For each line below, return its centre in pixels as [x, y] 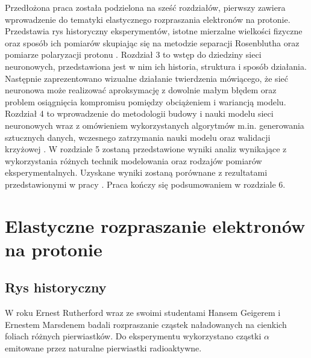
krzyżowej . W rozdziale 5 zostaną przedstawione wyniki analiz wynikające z [146, 149]
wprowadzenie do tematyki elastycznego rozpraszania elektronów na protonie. [148, 19]
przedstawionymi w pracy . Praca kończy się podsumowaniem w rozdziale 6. [145, 184]
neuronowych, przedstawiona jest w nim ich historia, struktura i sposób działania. [156, 66]
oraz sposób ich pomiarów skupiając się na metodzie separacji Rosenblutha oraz [152, 42]
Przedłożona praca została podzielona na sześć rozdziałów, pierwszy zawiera [145, 7]
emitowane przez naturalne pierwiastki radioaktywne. [103, 348]
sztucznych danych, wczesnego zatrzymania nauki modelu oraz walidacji [138, 137]
